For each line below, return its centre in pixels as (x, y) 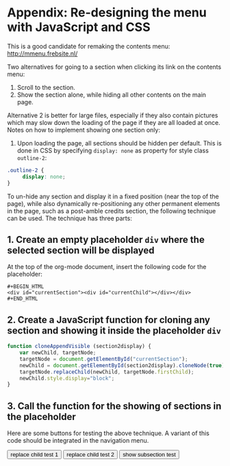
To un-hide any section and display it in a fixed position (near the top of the (113, 196)
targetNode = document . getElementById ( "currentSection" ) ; (104, 359)
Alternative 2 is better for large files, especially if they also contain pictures (113, 115)
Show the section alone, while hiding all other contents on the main (112, 95)
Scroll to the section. (46, 87)
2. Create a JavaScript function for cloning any (109, 319)
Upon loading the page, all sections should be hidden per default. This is (119, 143)
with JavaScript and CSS (79, 27)
